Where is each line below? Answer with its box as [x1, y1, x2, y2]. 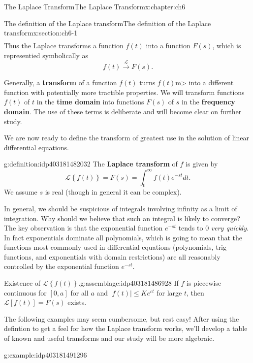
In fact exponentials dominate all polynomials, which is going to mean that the [4, 232, 243, 242]
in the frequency [182, 97, 235, 107]
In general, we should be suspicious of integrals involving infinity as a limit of [4, 203, 237, 213]
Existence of [4, 278, 41, 288]
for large [157, 287, 182, 297]
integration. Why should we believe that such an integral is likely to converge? [4, 213, 240, 223]
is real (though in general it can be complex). [45, 187, 182, 197]
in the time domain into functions [36, 97, 144, 107]
